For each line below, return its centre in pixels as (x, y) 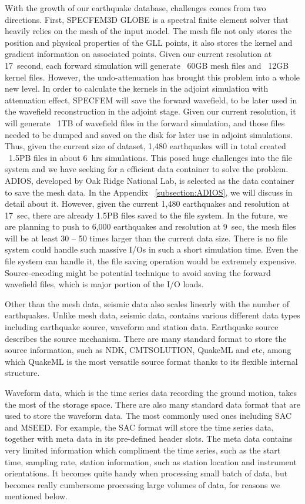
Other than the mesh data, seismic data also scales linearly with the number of (147, 303)
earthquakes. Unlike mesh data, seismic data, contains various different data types (152, 315)
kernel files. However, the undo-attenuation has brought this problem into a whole (152, 77)
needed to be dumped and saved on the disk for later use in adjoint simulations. (149, 134)
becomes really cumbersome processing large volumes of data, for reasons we (143, 484)
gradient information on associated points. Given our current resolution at (138, 54)
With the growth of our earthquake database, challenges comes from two (135, 8)
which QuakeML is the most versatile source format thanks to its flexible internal (151, 361)
